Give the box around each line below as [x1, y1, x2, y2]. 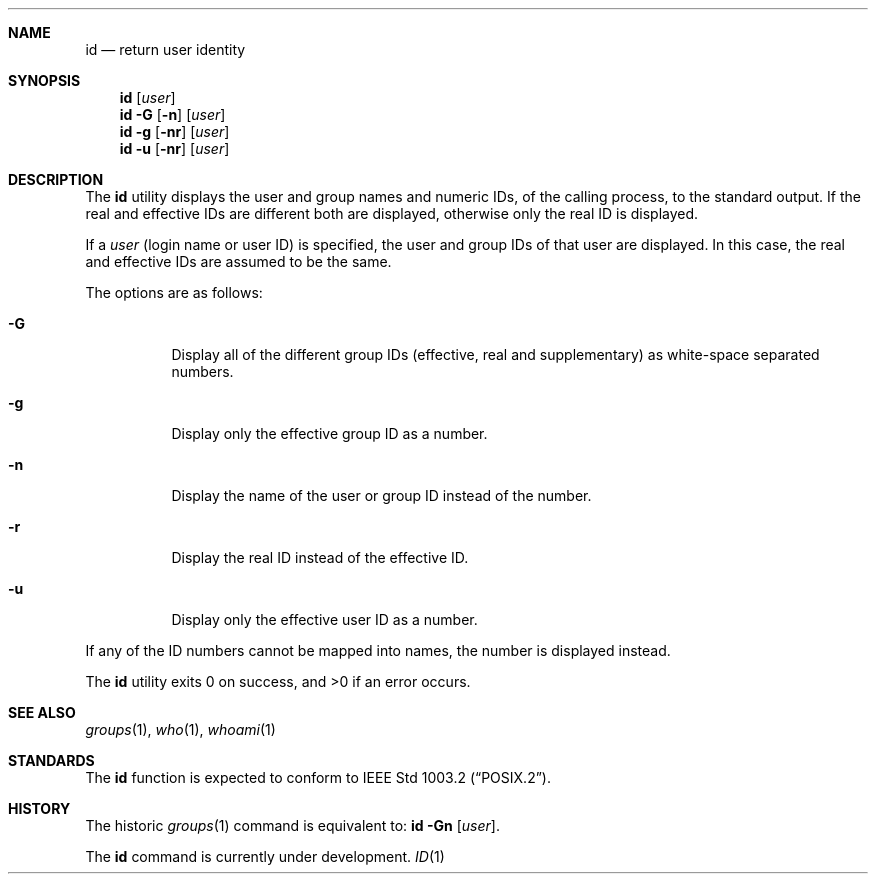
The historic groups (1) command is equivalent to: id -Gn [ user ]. [85, 817, 500, 834]
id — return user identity [85, 41, 246, 58]
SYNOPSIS [8, 72, 81, 89]
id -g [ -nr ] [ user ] [119, 123, 230, 140]
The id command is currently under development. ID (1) [85, 848, 445, 865]
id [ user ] [119, 89, 176, 106]
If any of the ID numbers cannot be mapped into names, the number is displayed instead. [85, 642, 671, 659]
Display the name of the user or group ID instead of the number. [171, 487, 592, 504]
